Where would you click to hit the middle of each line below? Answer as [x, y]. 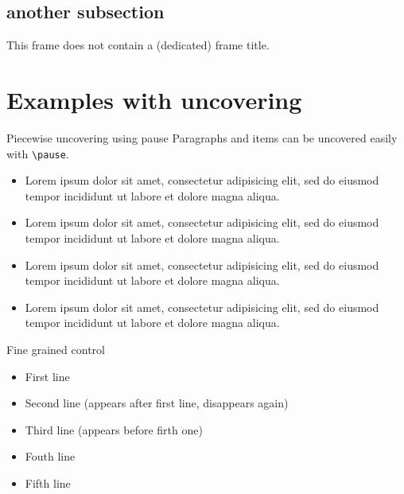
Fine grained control [56, 349]
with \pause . [38, 153]
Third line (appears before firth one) [114, 429]
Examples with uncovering [154, 99]
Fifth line [48, 482]
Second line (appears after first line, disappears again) [157, 403]
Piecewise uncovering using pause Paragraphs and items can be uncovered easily [202, 137]
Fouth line [50, 456]
